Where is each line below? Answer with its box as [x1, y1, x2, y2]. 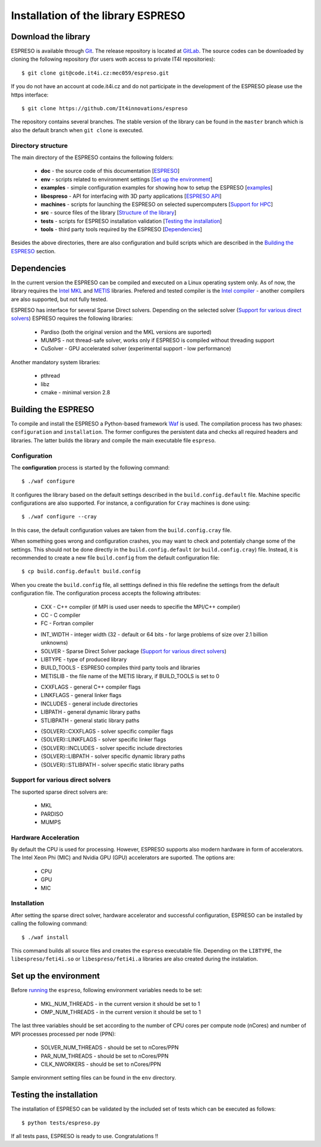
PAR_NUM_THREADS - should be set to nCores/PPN [40, 1052, 169, 1059]
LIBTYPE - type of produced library [40, 655, 127, 663]
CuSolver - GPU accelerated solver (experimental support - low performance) [40, 345, 231, 352]
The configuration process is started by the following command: [11, 464, 170, 471]
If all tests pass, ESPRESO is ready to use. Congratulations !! [11, 1133, 159, 1140]
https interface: [11, 91, 49, 98]
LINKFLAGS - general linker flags [40, 692, 122, 699]
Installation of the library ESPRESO [11, 9, 185, 22]
